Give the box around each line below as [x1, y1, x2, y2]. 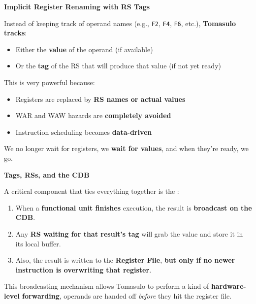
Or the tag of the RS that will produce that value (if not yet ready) [15, 61, 221, 71]
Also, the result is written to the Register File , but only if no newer [15, 255, 235, 265]
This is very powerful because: [4, 77, 95, 88]
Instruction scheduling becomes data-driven [15, 126, 152, 137]
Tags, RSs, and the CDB [4, 169, 90, 180]
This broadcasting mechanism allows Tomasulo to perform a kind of [4, 281, 209, 291]
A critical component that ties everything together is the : [4, 186, 179, 196]
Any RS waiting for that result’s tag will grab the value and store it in [15, 228, 243, 239]
